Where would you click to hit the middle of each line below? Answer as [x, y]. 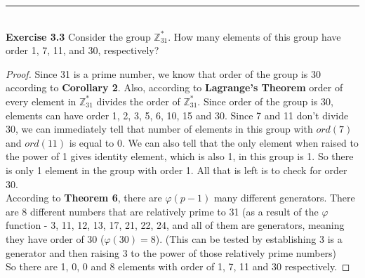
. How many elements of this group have [254, 36]
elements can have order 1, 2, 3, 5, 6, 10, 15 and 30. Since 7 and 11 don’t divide [177, 115]
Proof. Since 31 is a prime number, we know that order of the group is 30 [164, 73]
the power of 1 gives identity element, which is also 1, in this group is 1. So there [180, 156]
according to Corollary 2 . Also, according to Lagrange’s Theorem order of [174, 87]
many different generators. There [284, 198]
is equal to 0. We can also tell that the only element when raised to [214, 142]
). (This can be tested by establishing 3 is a [249, 238]
